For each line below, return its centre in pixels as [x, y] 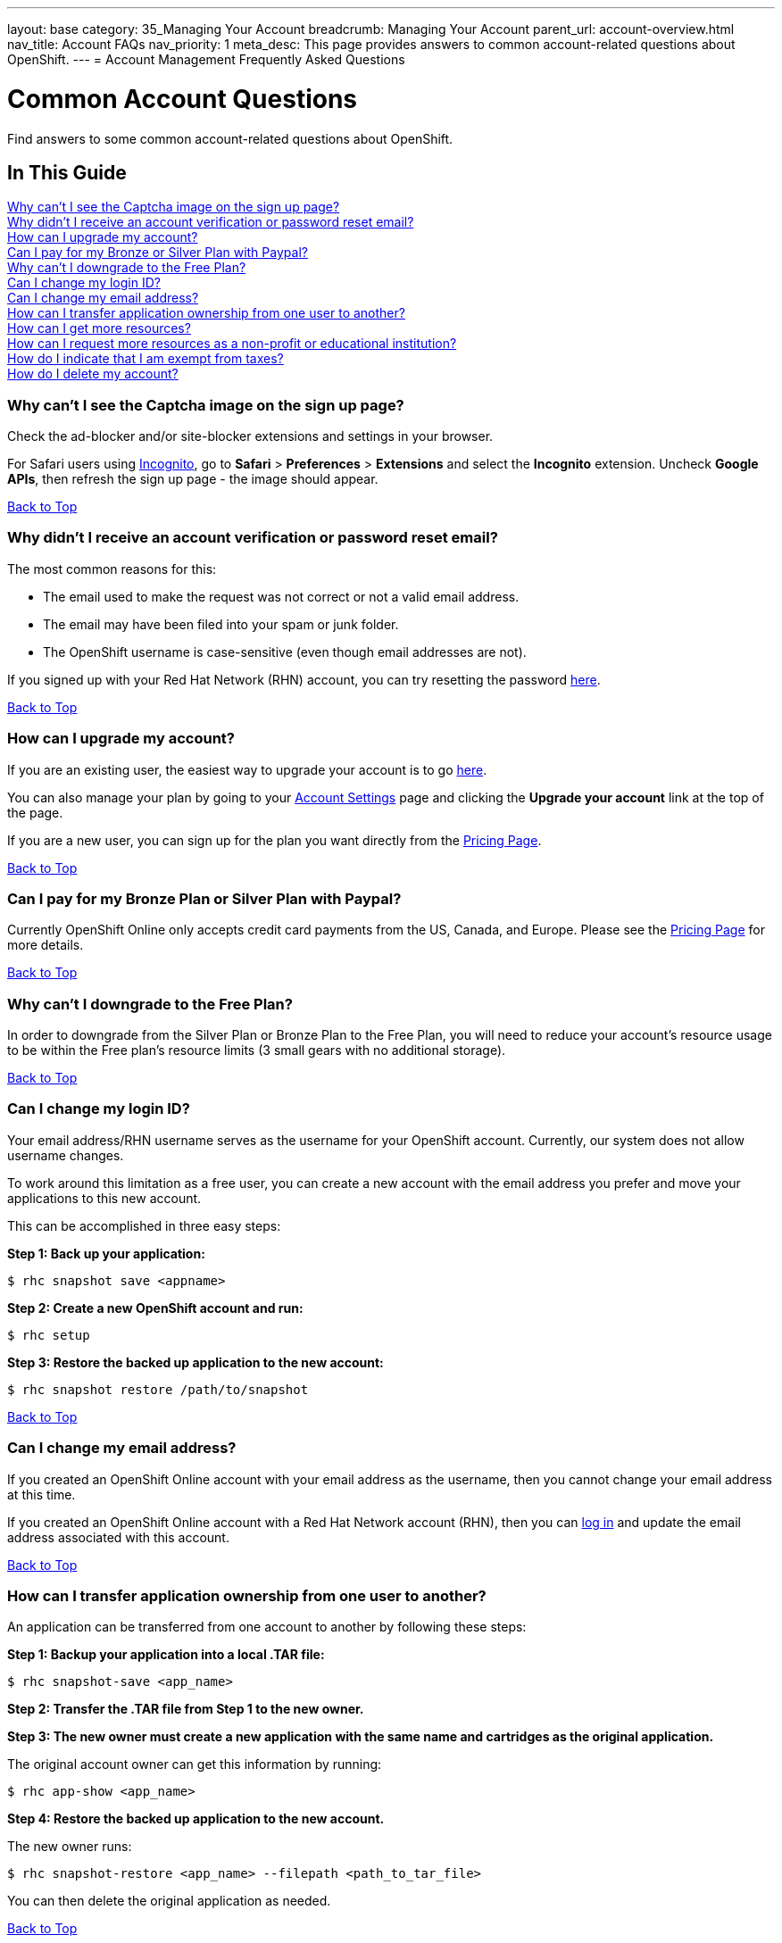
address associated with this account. [118, 1537]
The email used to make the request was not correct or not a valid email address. [281, 596]
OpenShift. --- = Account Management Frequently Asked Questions [206, 59]
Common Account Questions [183, 99]
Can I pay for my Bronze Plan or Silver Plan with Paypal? [204, 898]
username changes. [66, 1155]
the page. [35, 812]
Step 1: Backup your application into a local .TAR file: [166, 1655]
